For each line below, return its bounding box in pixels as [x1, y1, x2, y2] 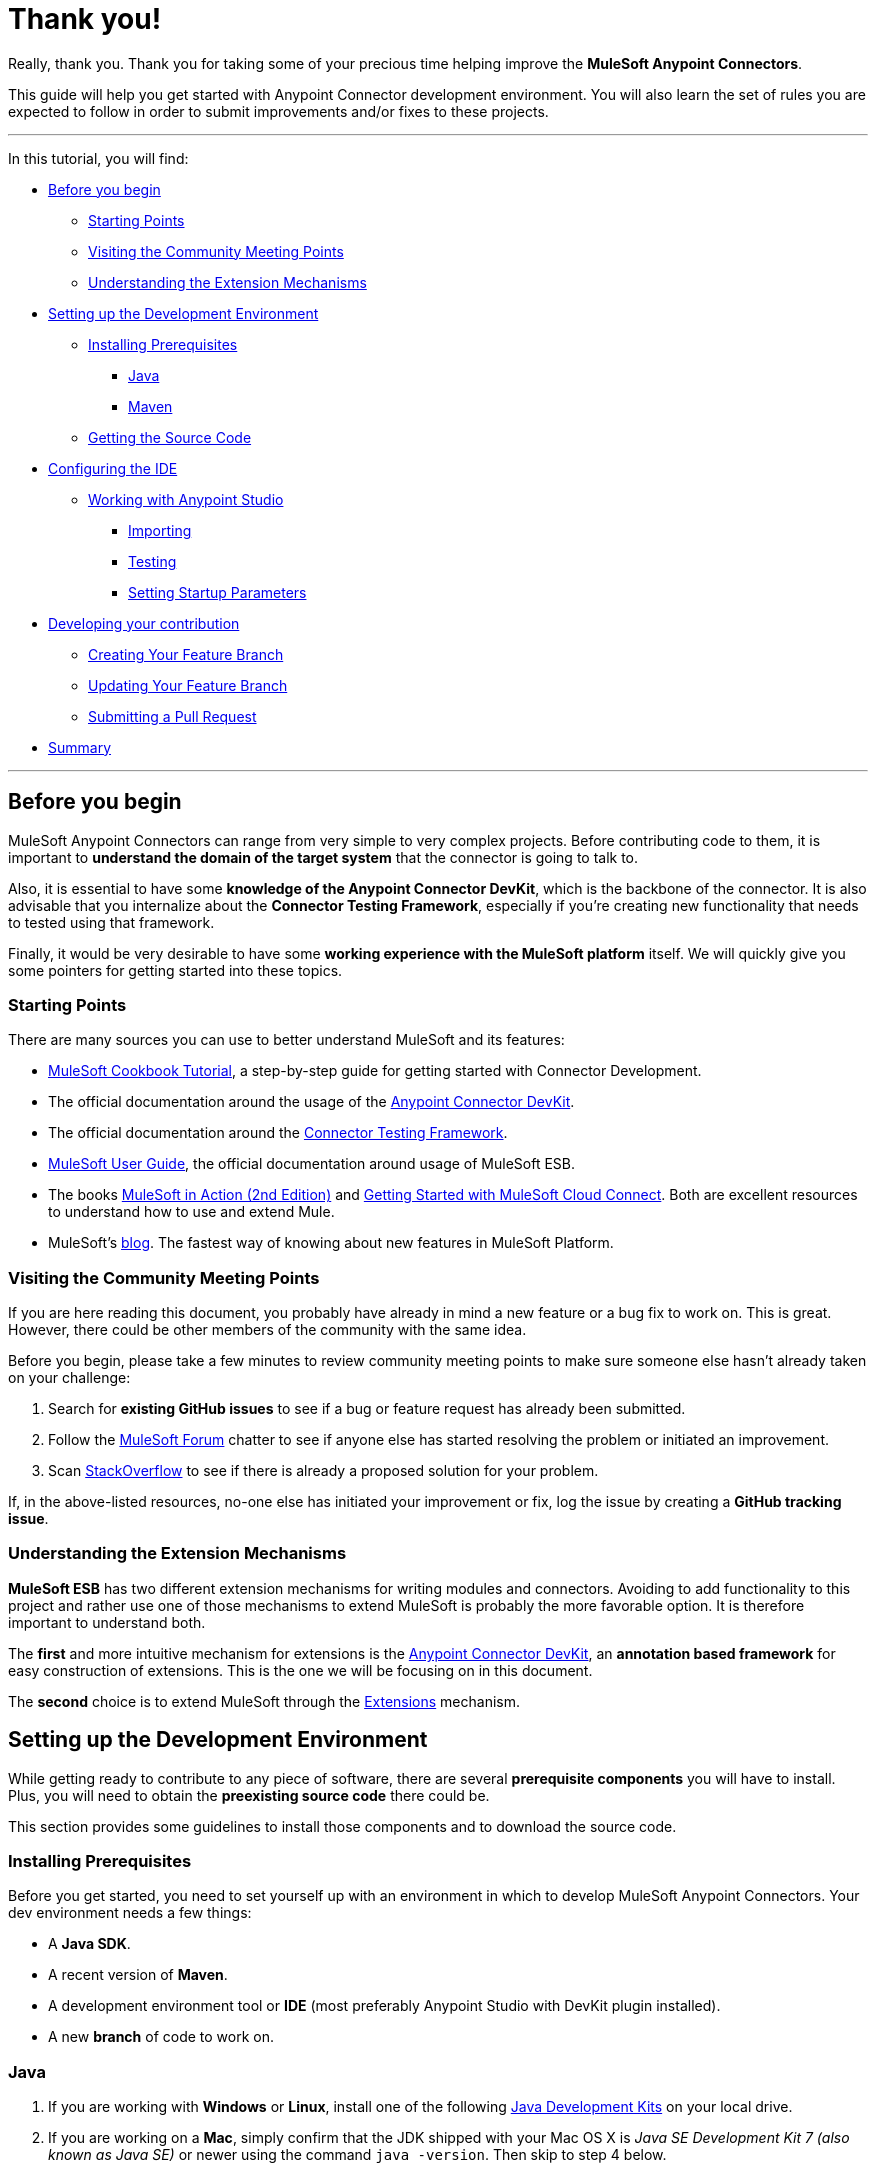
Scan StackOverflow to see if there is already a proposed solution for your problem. [48, 1462, 599, 1480]
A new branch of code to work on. [48, 2028, 275, 2046]
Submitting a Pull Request [88, 707, 257, 725]
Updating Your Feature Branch [88, 676, 288, 694]
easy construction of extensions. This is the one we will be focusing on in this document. [8, 1661, 593, 1679]
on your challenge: [8, 1369, 131, 1387]
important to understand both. [8, 1613, 206, 1631]
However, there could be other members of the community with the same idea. [8, 1321, 527, 1339]
